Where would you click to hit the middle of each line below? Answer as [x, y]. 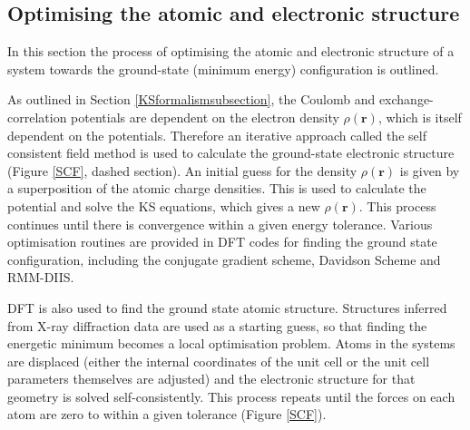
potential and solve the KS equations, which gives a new [164, 205]
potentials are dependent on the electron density [205, 117]
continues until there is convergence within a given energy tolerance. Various [220, 224]
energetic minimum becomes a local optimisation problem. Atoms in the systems [231, 343]
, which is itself [420, 117]
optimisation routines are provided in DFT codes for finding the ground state [222, 242]
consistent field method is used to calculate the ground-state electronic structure [231, 153]
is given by [430, 170]
